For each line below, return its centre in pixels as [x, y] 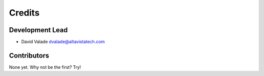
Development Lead [38, 30]
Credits [24, 13]
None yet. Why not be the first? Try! [45, 67]
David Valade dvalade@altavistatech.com [63, 42]
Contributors [29, 55]
